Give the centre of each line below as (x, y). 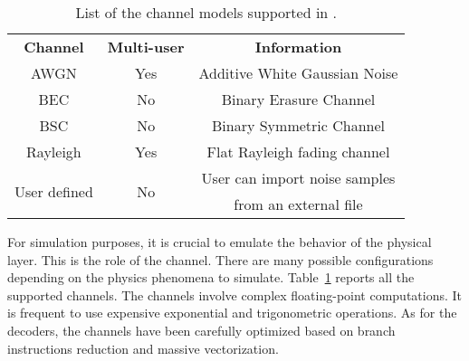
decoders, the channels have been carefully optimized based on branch (201, 330)
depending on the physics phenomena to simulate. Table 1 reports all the (211, 277)
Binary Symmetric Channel (298, 125)
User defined (54, 191)
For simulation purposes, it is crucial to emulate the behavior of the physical (220, 242)
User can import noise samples (298, 178)
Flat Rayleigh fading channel (298, 152)
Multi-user (146, 47)
